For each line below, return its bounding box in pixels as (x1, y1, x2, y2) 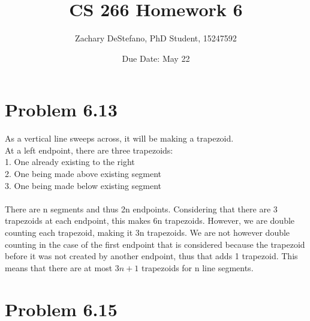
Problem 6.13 (5, 97, 118, 122)
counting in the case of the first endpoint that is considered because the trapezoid (5, 238, 305, 250)
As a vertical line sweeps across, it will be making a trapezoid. (5, 132, 234, 145)
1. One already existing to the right (5, 155, 135, 168)
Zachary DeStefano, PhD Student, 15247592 (75, 32, 237, 44)
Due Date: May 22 (122, 52, 190, 64)
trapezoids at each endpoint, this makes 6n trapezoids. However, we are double (5, 214, 295, 227)
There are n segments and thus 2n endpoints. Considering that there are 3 (5, 202, 278, 215)
